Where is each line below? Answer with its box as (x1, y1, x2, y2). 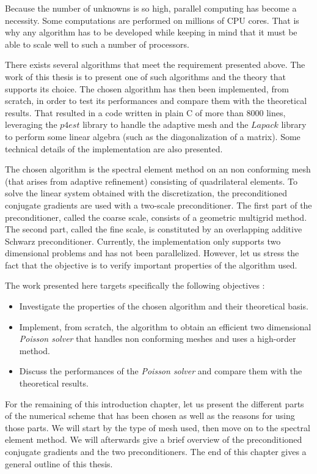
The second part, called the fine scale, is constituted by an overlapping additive (5, 223, 302, 235)
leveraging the (5, 118, 57, 131)
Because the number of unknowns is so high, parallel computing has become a (5, 2, 297, 14)
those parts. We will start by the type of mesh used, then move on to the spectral (5, 421, 310, 434)
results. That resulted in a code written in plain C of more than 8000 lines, (5, 106, 286, 119)
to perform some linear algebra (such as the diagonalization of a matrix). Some (5, 130, 301, 143)
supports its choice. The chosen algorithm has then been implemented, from (5, 82, 289, 95)
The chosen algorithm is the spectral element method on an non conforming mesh (5, 163, 311, 176)
